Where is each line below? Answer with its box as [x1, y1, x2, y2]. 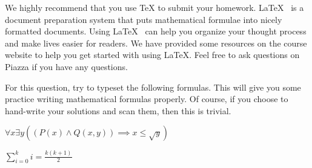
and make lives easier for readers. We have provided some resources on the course [5, 36, 307, 49]
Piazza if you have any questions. [5, 60, 128, 73]
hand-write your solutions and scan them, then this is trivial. [5, 104, 231, 117]
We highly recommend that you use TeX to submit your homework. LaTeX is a [5, 1, 304, 13]
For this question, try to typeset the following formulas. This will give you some [5, 80, 301, 93]
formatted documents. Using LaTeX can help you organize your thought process [5, 25, 307, 37]
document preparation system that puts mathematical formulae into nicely [5, 13, 282, 25]
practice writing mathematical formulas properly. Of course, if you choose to [5, 92, 288, 105]
